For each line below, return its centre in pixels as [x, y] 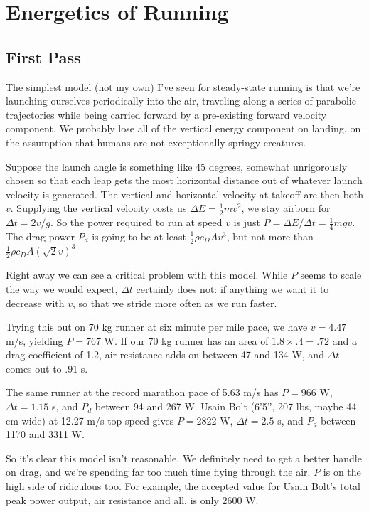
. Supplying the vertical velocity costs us [98, 208]
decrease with [35, 303]
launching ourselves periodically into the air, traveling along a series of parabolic [181, 101]
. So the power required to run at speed [136, 222]
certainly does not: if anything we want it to [232, 288]
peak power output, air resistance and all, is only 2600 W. [132, 500]
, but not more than [270, 236]
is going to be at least [139, 236]
